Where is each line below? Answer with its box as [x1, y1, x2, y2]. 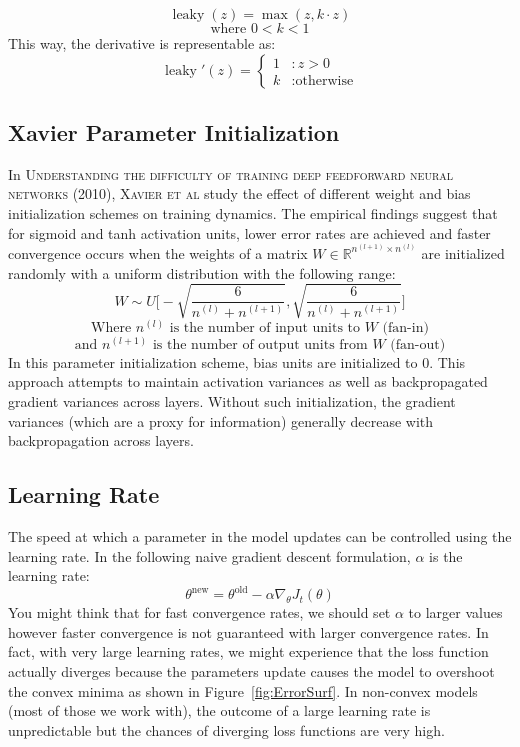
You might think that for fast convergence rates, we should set [8, 602, 391, 623]
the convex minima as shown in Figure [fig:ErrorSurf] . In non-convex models [8, 680, 478, 701]
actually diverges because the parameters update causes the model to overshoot [8, 660, 495, 681]
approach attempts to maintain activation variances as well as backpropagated [8, 371, 488, 392]
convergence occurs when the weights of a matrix [8, 242, 308, 263]
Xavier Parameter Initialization [8, 116, 340, 147]
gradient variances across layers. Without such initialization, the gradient [8, 390, 456, 411]
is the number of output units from [152, 337, 368, 352]
